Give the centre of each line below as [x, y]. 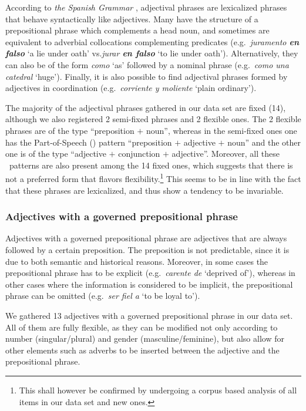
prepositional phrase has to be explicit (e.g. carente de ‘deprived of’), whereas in [150, 273]
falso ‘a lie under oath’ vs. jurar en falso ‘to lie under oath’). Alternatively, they [152, 53]
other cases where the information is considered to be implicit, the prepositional [149, 284]
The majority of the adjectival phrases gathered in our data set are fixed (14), [146, 107]
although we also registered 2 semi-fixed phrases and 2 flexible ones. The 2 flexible [153, 119]
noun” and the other [264, 142]
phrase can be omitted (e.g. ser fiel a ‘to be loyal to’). [103, 296]
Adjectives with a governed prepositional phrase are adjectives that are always [146, 238]
